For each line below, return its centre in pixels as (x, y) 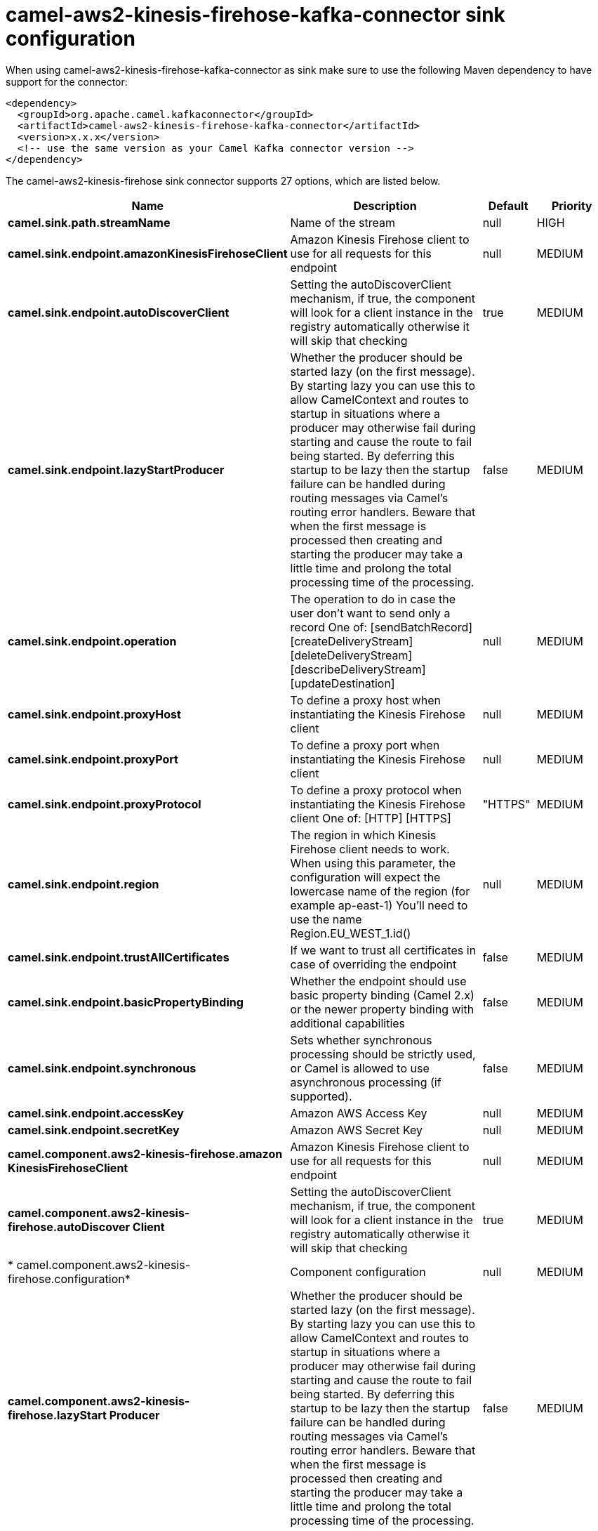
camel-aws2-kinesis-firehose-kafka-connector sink (255, 15)
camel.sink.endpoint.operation (92, 641)
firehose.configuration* (69, 1279)
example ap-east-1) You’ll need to (379, 905)
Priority (572, 205)
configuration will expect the (365, 877)
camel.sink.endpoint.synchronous (102, 1068)
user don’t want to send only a (370, 613)
